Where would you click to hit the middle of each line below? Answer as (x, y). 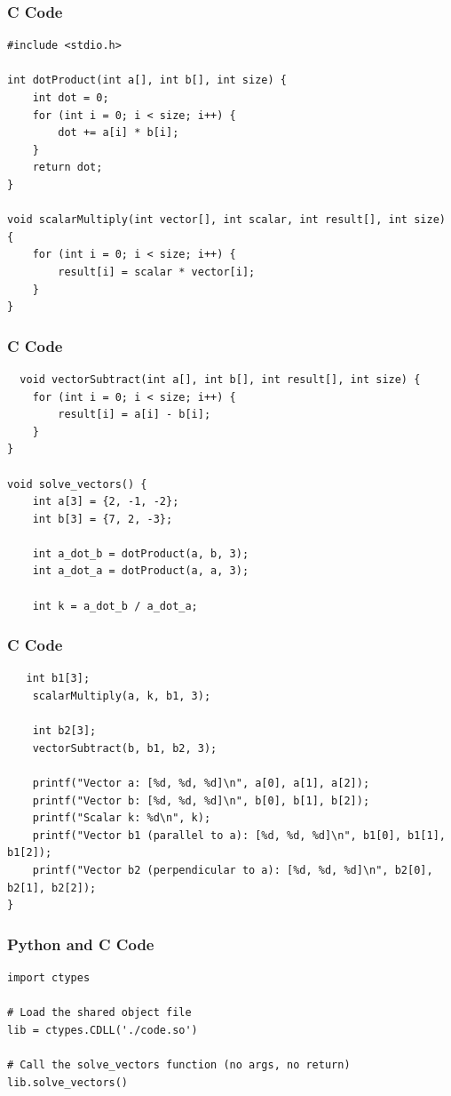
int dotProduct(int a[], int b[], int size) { (147, 80)
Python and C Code (81, 944)
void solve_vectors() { (77, 484)
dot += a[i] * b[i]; (119, 133)
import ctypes (49, 978)
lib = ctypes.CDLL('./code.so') (103, 1030)
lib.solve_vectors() (68, 1082)
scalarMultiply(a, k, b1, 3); (122, 696)
